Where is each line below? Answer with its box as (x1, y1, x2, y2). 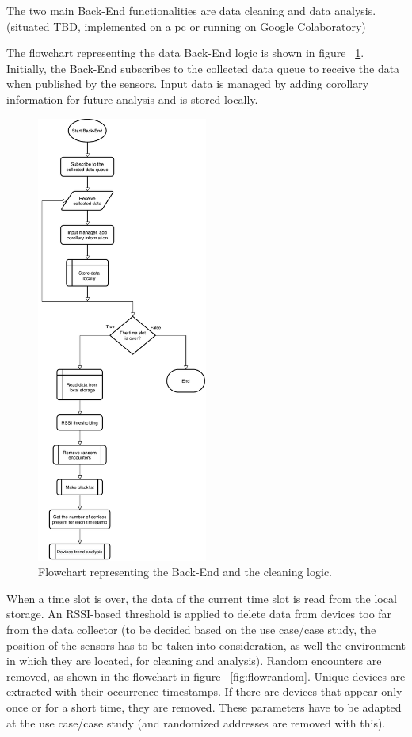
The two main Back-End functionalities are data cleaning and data (6, 2, 331, 18)
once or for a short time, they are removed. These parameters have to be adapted (6, 698, 402, 715)
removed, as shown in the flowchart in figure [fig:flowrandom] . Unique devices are (6, 667, 406, 684)
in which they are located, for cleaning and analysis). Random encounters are (6, 652, 382, 669)
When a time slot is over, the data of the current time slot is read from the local (6, 590, 397, 606)
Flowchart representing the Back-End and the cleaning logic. (38, 563, 332, 580)
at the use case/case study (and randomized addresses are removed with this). (6, 714, 386, 731)
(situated (6, 17, 50, 34)
